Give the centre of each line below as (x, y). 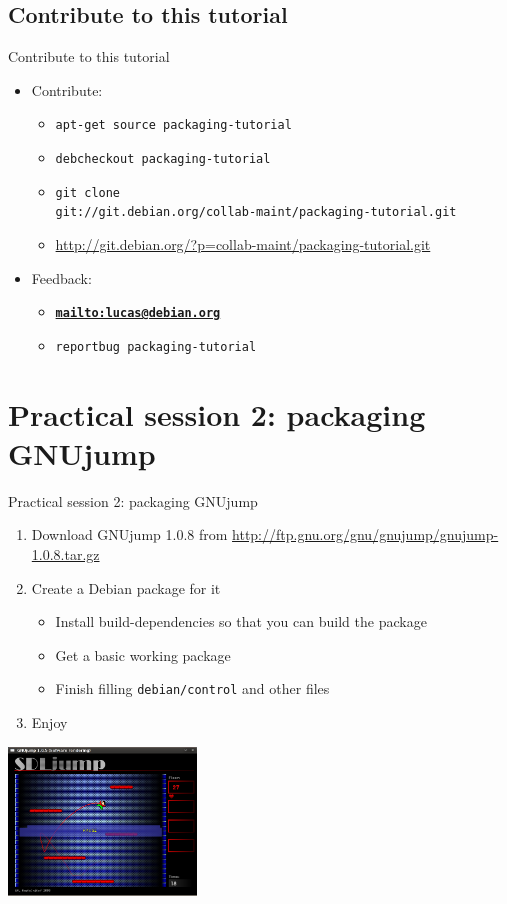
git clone (88, 192)
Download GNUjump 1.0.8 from (129, 534)
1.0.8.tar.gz (65, 554)
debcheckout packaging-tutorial (163, 159)
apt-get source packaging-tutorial (173, 125)
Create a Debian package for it (126, 587)
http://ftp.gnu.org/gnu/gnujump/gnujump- (365, 534)
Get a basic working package (143, 654)
